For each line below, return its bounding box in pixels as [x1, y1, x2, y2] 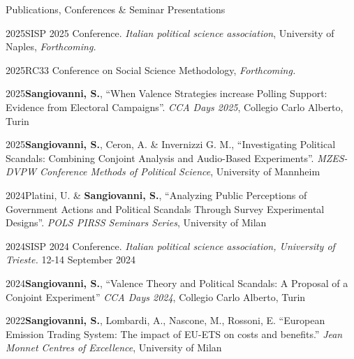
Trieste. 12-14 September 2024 [6, 252, 135, 267]
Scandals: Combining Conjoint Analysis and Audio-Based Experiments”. [6, 150, 314, 165]
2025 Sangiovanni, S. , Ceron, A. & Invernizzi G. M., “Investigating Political [6, 137, 336, 152]
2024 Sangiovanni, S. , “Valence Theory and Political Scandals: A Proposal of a [6, 275, 348, 290]
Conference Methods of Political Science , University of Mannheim [40, 164, 320, 179]
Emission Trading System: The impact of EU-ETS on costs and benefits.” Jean [6, 326, 343, 341]
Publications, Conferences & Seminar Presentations [6, 2, 226, 16]
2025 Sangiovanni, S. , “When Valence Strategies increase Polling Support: [6, 86, 327, 101]
